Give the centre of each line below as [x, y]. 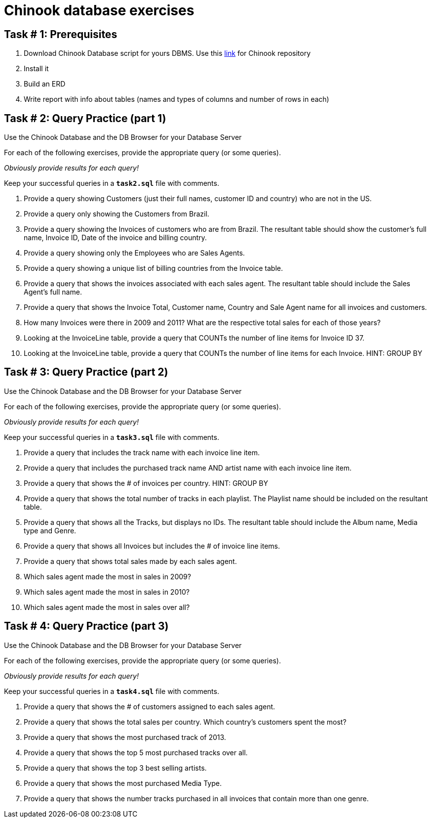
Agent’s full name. [53, 292]
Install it [36, 69]
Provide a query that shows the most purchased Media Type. [123, 783]
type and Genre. [50, 530]
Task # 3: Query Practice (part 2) [86, 372]
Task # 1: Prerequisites [61, 34]
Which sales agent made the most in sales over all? [107, 607]
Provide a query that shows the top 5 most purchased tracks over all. [136, 752]
